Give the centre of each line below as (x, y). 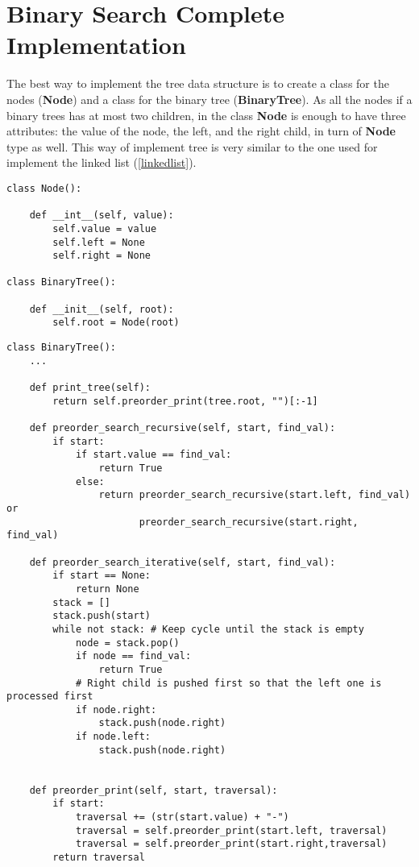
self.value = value (105, 228)
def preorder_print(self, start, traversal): (153, 790)
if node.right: (116, 709)
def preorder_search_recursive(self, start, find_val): (183, 428)
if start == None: (102, 576)
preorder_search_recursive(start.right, (249, 522)
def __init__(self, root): (102, 309)
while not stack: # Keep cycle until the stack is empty (208, 629)
